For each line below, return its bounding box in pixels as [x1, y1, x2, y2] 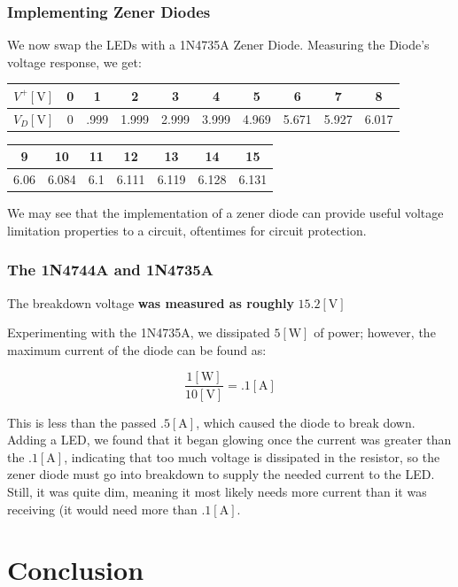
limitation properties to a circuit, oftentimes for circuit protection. [7, 220, 367, 239]
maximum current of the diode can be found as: [7, 340, 267, 359]
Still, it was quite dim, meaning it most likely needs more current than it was [7, 482, 427, 500]
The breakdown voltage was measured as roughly [7, 293, 294, 312]
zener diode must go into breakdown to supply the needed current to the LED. [7, 465, 435, 483]
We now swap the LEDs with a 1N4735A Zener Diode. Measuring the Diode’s [7, 35, 430, 54]
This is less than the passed [7, 413, 157, 431]
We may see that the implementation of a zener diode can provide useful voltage [7, 204, 444, 222]
